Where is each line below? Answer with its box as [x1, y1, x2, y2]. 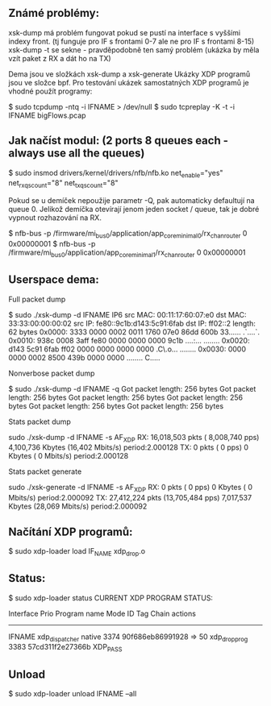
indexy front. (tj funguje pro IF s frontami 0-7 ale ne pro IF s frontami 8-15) [8, 36, 255, 46]
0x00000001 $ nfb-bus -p [8, 239, 96, 249]
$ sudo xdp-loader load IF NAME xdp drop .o [8, 546, 146, 558]
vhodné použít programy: [8, 86, 93, 96]
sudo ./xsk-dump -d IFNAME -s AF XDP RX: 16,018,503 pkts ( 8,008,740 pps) [8, 432, 260, 444]
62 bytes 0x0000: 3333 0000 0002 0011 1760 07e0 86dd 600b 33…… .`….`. [8, 326, 261, 337]
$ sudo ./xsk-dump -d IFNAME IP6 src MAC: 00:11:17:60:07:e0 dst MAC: [8, 309, 247, 319]
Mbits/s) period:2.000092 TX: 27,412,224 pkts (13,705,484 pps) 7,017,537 [8, 493, 252, 503]
